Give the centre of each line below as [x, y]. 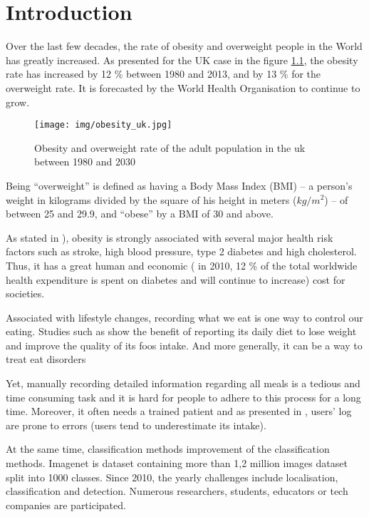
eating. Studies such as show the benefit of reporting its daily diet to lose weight [181, 331]
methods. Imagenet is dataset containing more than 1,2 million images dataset [177, 463]
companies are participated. [66, 505]
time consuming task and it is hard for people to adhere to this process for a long [183, 397]
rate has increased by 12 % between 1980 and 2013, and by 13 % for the [163, 74]
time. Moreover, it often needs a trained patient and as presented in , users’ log [179, 411]
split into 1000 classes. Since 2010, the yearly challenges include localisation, [172, 477]
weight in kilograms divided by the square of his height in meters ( [151, 199]
